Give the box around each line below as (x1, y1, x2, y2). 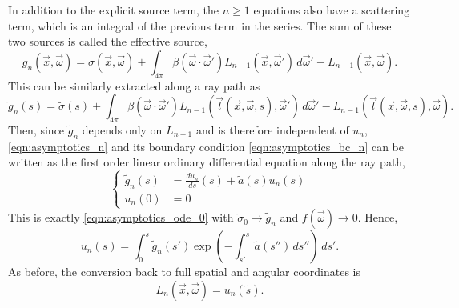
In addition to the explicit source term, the (8, 2, 219, 18)
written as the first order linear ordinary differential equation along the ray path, (8, 154, 406, 170)
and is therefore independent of (195, 121, 349, 138)
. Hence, (357, 209, 398, 226)
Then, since (8, 121, 65, 138)
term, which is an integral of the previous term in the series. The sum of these (8, 17, 392, 34)
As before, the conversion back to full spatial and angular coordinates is (8, 263, 361, 280)
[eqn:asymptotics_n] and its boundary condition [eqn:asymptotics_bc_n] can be (8, 138, 405, 154)
